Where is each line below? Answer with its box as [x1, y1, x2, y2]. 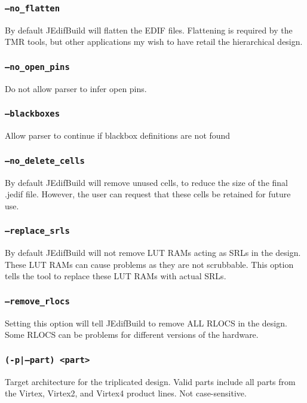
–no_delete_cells [5, 155, 85, 166]
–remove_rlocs [5, 296, 70, 306]
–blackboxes [5, 109, 60, 119]
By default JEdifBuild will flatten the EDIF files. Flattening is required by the [5, 23, 293, 36]
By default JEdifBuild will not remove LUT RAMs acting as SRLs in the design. [5, 246, 301, 259]
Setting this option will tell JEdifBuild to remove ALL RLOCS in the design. [5, 316, 287, 329]
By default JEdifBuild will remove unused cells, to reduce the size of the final [5, 176, 288, 188]
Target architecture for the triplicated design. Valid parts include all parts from [5, 375, 296, 387]
